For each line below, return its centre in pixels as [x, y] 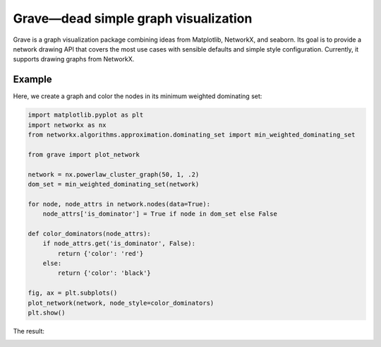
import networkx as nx [67, 125]
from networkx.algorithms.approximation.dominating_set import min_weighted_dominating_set [192, 135]
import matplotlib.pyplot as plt [86, 115]
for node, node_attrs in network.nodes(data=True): [119, 204]
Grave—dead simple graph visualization [133, 18]
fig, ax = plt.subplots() [73, 293]
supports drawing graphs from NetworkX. [74, 59]
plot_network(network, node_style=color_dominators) [121, 303]
